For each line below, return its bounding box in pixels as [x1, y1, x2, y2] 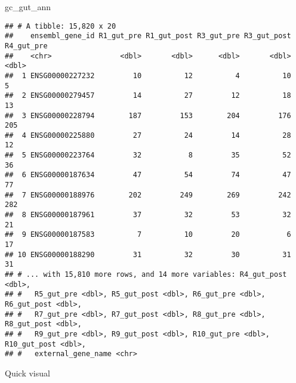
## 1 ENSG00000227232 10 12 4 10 [5, 71, 291, 80]
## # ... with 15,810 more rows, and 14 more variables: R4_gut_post [5, 270, 287, 279]
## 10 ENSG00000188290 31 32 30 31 [5, 250, 291, 259]
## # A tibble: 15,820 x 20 [5, 21, 116, 30]
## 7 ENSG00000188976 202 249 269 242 [5, 190, 291, 199]
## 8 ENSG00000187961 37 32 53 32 [5, 211, 291, 220]
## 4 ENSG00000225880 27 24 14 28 [5, 131, 291, 140]
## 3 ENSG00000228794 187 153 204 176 [5, 111, 291, 120]
